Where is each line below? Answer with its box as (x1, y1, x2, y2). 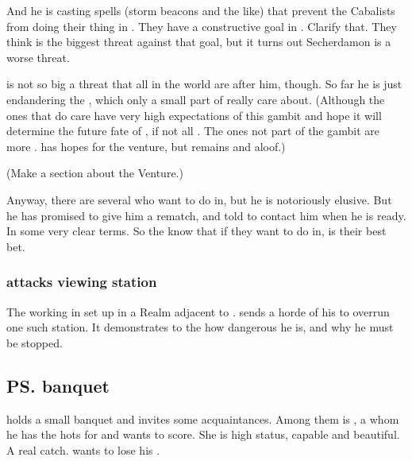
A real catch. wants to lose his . (6, 441, 160, 458)
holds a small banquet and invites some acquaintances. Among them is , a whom (6, 410, 399, 427)
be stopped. (6, 334, 63, 351)
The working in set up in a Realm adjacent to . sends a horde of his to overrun (6, 303, 390, 320)
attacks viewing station (6, 272, 157, 292)
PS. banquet (6, 373, 110, 397)
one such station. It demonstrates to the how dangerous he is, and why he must (6, 319, 394, 335)
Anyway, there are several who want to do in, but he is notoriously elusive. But (6, 191, 392, 207)
